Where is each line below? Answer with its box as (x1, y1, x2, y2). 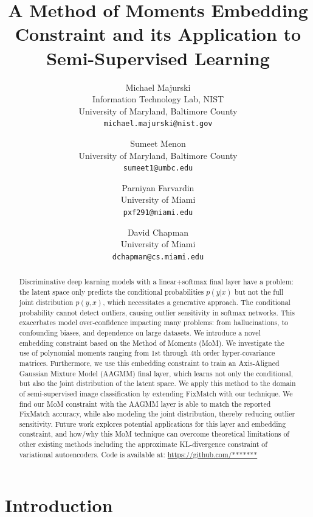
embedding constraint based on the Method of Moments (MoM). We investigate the (19, 337, 284, 348)
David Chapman (127, 225, 189, 238)
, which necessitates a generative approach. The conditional (103, 297, 291, 307)
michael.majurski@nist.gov (103, 119, 213, 128)
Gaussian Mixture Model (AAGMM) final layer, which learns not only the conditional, (19, 368, 294, 378)
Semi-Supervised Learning (46, 45, 270, 70)
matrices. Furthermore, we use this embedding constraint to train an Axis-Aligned (19, 357, 280, 368)
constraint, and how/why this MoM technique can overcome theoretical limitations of (19, 429, 290, 439)
